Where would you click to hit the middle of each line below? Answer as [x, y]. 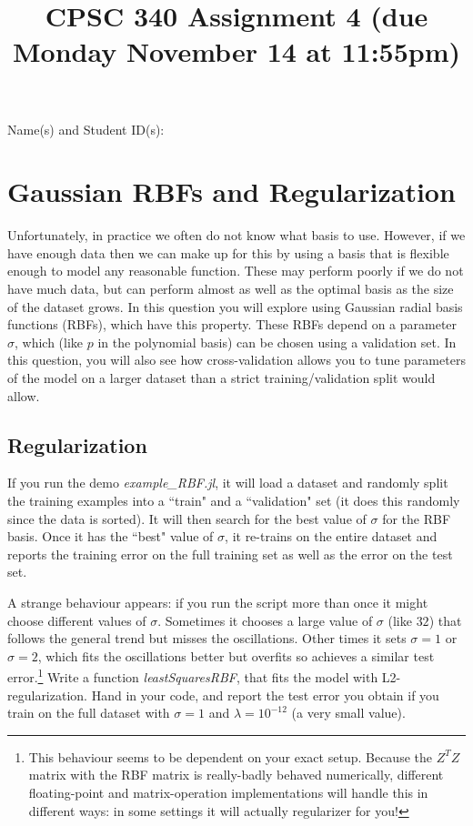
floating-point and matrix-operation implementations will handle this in [228, 792]
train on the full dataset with [89, 713]
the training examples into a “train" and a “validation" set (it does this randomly [234, 501]
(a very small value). [348, 713]
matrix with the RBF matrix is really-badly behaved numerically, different [236, 775]
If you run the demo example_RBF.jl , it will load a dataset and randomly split [228, 483]
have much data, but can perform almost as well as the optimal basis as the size [231, 289]
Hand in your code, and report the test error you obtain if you [265, 695]
